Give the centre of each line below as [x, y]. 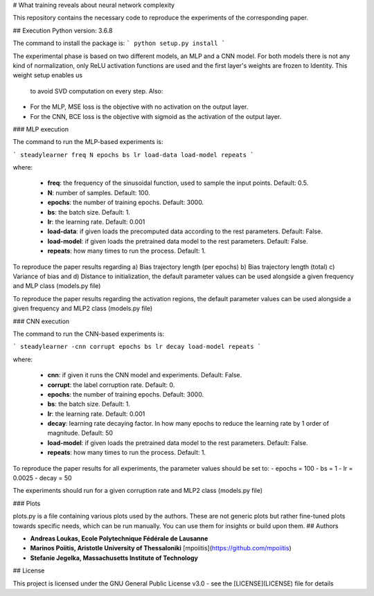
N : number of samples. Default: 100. [99, 192]
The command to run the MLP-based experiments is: [88, 142]
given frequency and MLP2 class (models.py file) [83, 309]
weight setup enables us [48, 75]
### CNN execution [41, 321]
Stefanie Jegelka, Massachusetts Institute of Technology [114, 558]
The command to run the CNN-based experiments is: [89, 334]
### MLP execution [41, 129]
